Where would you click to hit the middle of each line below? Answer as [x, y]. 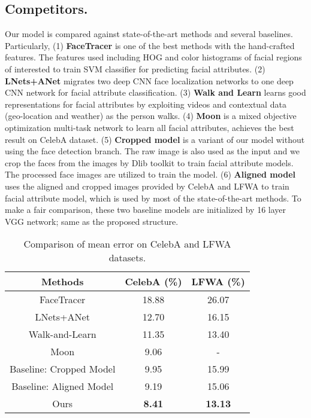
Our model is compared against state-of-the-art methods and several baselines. [149, 34]
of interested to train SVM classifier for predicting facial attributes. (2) [135, 68]
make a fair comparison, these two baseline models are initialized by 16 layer [146, 210]
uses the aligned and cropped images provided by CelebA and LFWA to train [147, 186]
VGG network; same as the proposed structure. [92, 221]
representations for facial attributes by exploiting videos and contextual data [146, 104]
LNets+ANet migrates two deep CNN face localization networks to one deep [149, 80]
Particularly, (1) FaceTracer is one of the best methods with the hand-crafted [150, 45]
